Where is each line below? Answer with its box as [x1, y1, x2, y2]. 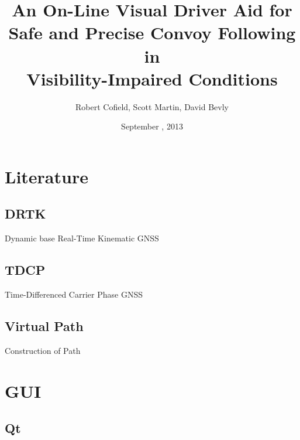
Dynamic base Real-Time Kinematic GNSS [5, 232, 159, 244]
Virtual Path [5, 317, 84, 335]
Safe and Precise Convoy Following [8, 21, 296, 45]
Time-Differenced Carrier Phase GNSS [5, 288, 143, 301]
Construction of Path [5, 344, 81, 356]
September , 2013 [121, 120, 183, 132]
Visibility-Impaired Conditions [26, 66, 278, 90]
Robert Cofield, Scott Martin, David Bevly [75, 100, 229, 112]
